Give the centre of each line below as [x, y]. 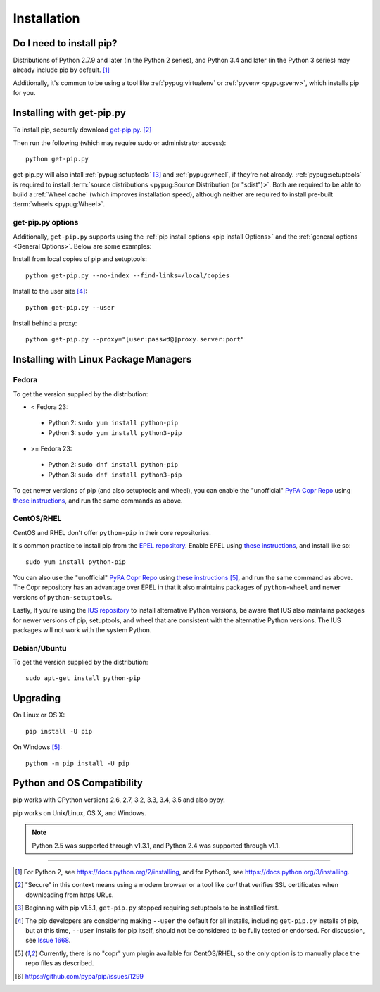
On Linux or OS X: [39, 715]
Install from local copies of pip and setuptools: [80, 259]
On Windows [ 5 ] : [38, 747]
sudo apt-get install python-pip [83, 678]
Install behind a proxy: [45, 323]
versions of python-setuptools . [63, 597]
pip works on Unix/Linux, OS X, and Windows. [80, 812]
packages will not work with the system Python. [82, 629]
